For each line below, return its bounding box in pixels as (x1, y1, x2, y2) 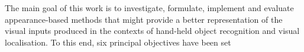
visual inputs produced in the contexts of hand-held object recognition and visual (5, 25, 300, 37)
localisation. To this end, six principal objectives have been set (5, 36, 231, 48)
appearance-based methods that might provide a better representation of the (5, 13, 283, 25)
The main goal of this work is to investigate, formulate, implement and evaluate (5, 2, 294, 13)
